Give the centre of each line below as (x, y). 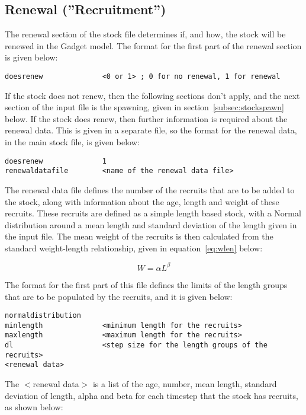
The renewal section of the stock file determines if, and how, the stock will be (145, 34)
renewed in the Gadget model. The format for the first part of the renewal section (153, 45)
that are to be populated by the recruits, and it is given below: (119, 296)
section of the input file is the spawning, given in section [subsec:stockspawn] (144, 107)
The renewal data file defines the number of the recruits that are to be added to (150, 189)
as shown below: (34, 407)
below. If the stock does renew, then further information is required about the (146, 118)
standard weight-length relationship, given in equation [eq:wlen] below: (134, 248)
